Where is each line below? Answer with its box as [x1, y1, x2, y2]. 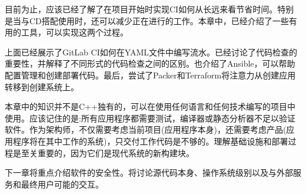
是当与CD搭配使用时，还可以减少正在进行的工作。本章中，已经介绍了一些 [5, 14, 289, 27]
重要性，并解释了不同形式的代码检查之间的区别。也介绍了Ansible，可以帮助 [5, 57, 295, 70]
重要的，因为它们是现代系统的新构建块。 [37, 146, 194, 159]
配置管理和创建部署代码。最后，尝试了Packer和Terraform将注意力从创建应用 [5, 68, 296, 81]
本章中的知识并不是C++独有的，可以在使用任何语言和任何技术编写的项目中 [5, 100, 295, 113]
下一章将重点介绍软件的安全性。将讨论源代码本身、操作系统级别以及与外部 [5, 166, 293, 179]
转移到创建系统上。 [5, 80, 79, 93]
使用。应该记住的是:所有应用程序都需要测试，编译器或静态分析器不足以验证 [5, 111, 295, 124]
